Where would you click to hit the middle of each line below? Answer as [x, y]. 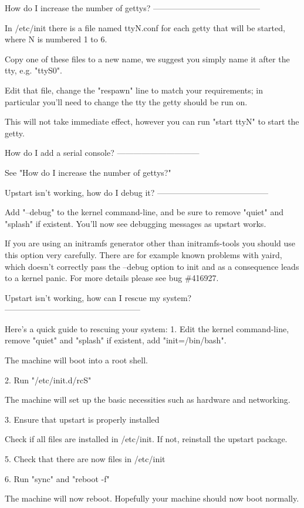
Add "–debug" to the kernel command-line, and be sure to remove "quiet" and [144, 212]
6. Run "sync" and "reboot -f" [57, 478]
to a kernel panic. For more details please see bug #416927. [112, 278]
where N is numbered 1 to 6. [56, 39]
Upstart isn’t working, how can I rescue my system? [98, 297]
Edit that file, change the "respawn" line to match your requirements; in [134, 90]
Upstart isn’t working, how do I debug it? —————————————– [137, 192]
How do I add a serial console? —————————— [102, 153]
